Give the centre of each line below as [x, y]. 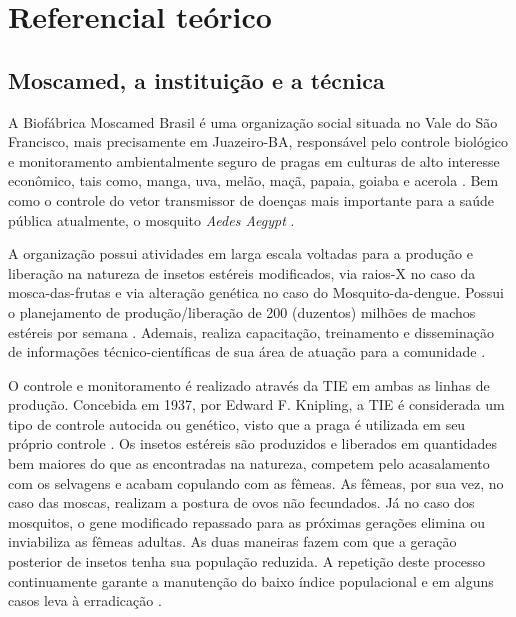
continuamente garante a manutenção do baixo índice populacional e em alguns [251, 580]
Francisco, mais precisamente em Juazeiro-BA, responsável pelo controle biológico [258, 141]
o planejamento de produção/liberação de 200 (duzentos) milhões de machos [242, 311]
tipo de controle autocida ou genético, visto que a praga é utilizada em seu [237, 423]
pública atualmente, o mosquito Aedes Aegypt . [151, 219]
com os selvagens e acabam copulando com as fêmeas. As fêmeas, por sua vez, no [256, 482]
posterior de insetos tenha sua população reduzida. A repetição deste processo [247, 561]
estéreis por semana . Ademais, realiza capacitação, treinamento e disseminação [251, 331]
